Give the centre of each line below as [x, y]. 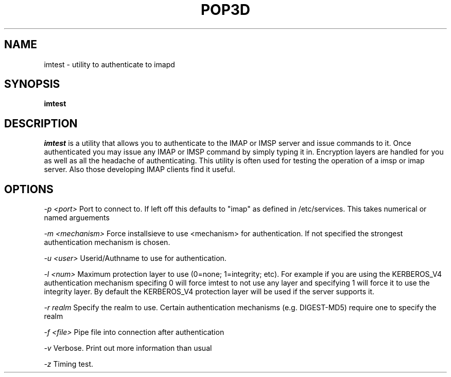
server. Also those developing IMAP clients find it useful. [140, 169]
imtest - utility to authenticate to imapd [109, 64]
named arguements [77, 218]
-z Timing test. [69, 364]
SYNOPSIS [32, 84]
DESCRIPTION [41, 123]
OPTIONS [29, 189]
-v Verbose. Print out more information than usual [128, 348]
